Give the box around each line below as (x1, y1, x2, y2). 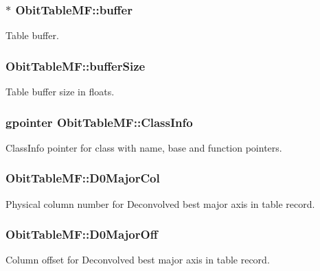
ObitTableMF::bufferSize (5, 57, 146, 74)
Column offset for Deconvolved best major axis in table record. (5, 252, 270, 267)
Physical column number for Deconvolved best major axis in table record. (5, 196, 315, 211)
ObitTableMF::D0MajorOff (5, 226, 158, 243)
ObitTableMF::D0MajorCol (5, 169, 160, 187)
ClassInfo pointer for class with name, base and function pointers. (5, 140, 282, 154)
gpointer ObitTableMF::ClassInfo (5, 113, 193, 130)
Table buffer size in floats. (5, 84, 115, 99)
